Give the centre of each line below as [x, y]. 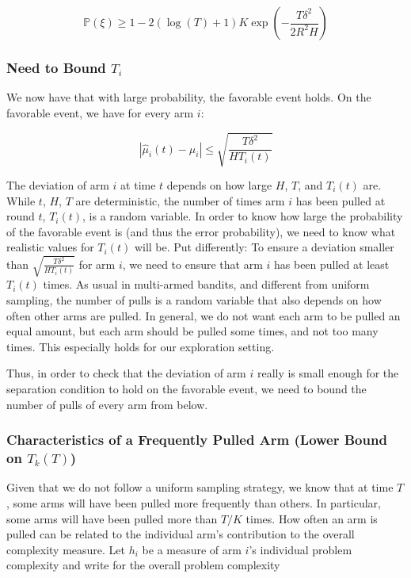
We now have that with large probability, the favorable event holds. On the [189, 97]
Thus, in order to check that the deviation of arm [126, 373]
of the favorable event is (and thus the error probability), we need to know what [201, 231]
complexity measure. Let [66, 549]
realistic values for [50, 247]
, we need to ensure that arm [192, 264]
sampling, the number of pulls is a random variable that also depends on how [194, 300]
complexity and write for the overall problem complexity [143, 565]
